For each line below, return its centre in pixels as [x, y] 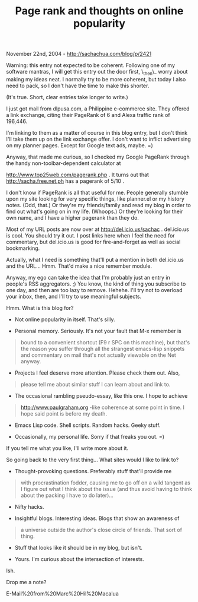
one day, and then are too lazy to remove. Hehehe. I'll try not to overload [94, 290]
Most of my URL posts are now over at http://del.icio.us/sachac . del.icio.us [98, 229]
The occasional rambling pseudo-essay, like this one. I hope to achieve [101, 395]
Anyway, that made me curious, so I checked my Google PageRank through [98, 157]
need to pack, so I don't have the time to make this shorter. [78, 85]
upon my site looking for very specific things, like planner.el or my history [95, 199]
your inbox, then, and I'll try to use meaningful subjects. [74, 296]
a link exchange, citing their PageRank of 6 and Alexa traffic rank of [88, 115]
